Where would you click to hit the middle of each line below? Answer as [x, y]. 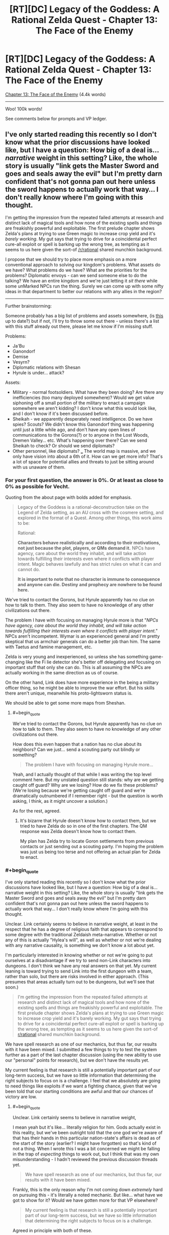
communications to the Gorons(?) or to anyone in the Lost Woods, [81, 435]
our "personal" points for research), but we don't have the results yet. [77, 1060]
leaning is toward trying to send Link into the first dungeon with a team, [79, 971]
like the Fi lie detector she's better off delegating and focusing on [93, 662]
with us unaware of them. [39, 467]
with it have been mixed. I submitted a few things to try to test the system [81, 1050]
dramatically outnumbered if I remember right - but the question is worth [88, 796]
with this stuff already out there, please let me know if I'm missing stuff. [79, 326]
